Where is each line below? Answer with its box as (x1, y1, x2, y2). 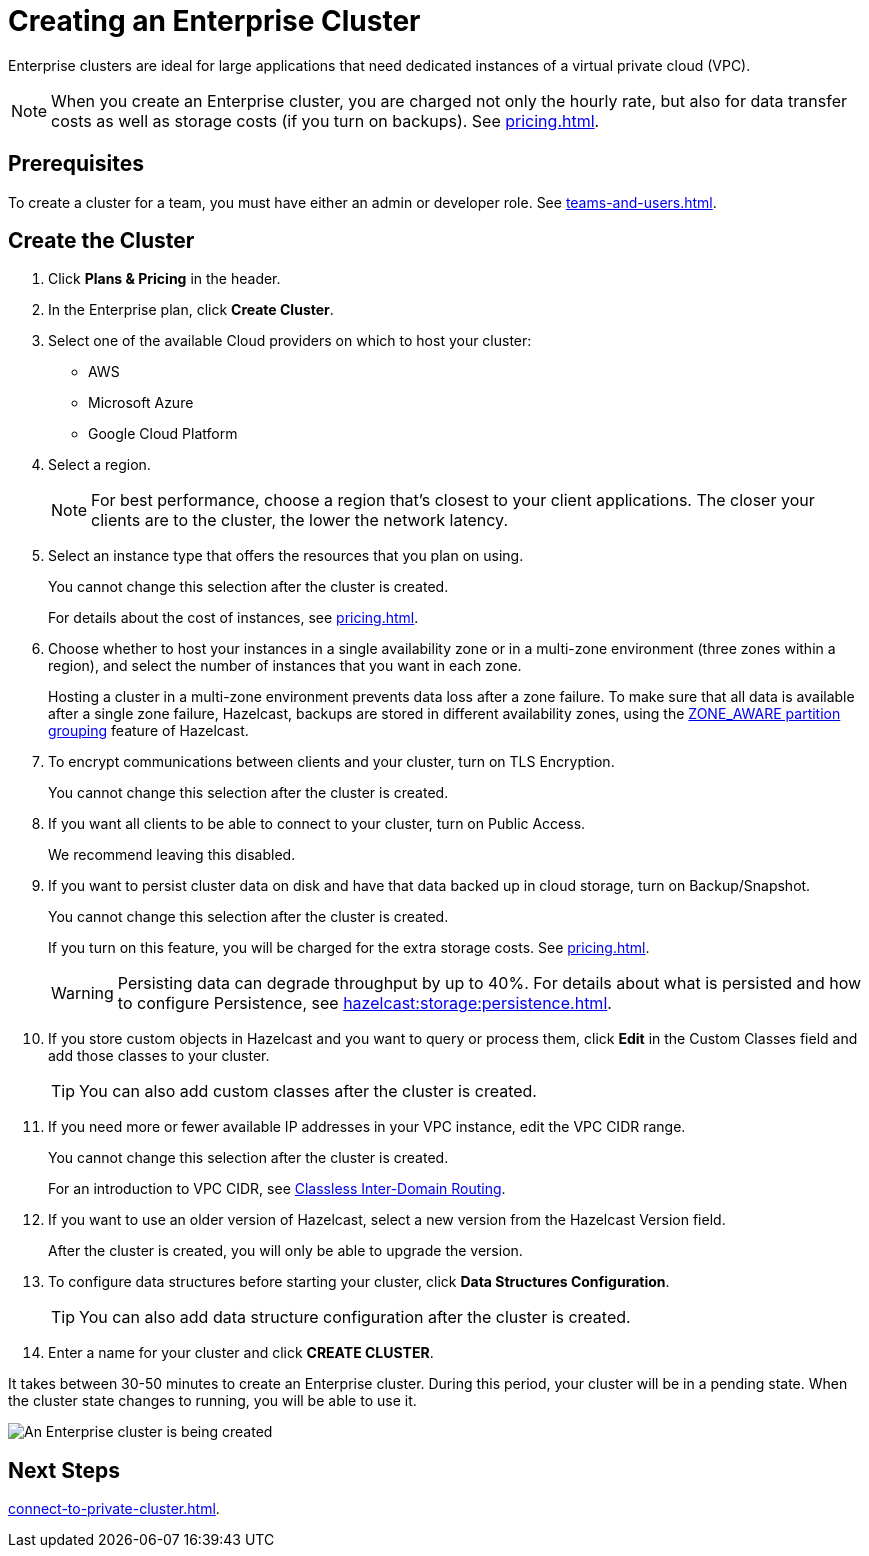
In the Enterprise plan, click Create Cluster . (48, 301, 334, 319)
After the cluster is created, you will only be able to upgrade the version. (48, 1242, 523, 1260)
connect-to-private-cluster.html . (8, 1500, 220, 1518)
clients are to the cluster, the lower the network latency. (91, 510, 509, 531)
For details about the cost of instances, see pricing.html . (48, 609, 419, 627)
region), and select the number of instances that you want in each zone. (48, 657, 522, 675)
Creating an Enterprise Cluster (8, 4, 421, 38)
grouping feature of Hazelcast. (48, 722, 249, 740)
